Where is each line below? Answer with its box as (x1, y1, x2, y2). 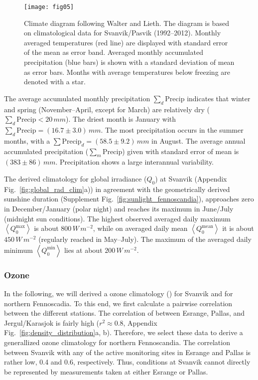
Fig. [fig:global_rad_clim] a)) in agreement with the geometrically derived (4, 184, 230, 194)
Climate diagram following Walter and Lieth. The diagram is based (24, 17, 229, 28)
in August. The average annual (151, 135, 246, 146)
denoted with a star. (24, 76, 86, 87)
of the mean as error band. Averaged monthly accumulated (24, 47, 203, 57)
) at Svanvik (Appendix (155, 173, 227, 184)
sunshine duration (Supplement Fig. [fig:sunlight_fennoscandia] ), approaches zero (4, 193, 254, 204)
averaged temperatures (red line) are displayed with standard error (24, 37, 228, 47)
